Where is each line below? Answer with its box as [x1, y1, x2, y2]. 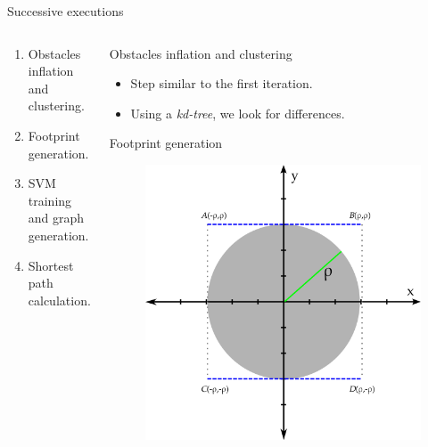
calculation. [28, 290, 91, 309]
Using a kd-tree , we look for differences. [130, 103, 345, 122]
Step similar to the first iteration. [130, 74, 313, 93]
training [28, 191, 72, 209]
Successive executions [7, 2, 124, 20]
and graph [28, 208, 85, 227]
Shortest [28, 256, 74, 274]
